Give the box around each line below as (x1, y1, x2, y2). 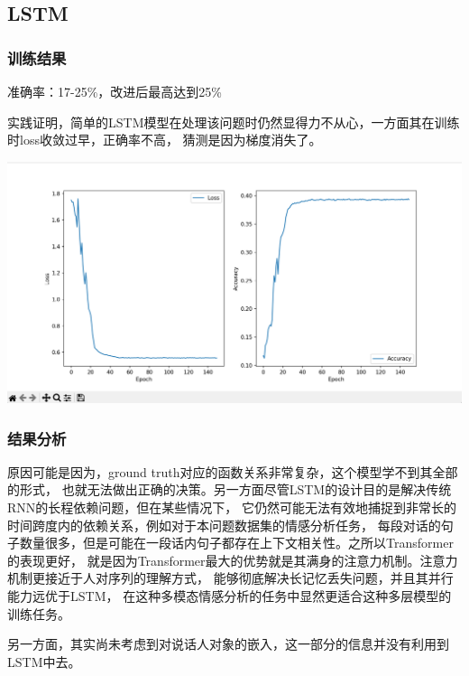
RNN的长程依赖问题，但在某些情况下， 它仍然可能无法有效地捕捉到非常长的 (7, 498, 456, 517)
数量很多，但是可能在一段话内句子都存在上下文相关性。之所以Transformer (19, 533, 454, 552)
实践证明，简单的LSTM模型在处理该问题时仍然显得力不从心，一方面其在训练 (7, 112, 460, 131)
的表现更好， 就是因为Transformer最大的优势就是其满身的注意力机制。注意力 (7, 550, 458, 569)
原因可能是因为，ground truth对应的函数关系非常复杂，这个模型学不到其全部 (7, 462, 458, 481)
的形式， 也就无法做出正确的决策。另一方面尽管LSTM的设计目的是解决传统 (7, 480, 452, 499)
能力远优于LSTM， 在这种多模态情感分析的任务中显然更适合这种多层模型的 (7, 587, 452, 605)
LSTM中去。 (7, 652, 81, 671)
